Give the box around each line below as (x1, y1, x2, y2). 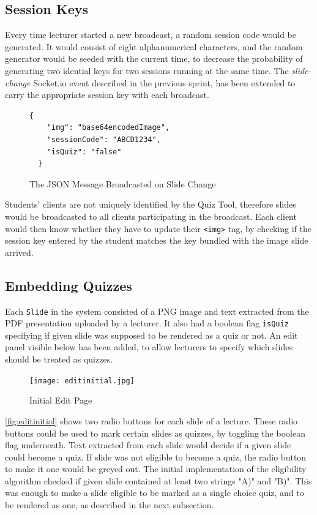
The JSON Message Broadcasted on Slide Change (29, 177, 216, 190)
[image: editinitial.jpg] (29, 376, 135, 385)
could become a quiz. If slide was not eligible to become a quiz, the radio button (5, 450, 307, 463)
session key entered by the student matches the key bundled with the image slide (5, 234, 308, 247)
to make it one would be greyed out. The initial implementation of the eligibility (5, 462, 307, 475)
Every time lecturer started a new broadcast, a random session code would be (5, 28, 296, 41)
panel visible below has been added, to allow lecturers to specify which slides (5, 340, 293, 353)
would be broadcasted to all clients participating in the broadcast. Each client (5, 209, 297, 222)
